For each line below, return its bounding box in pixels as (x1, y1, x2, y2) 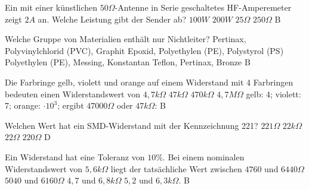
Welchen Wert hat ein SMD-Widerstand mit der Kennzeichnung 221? (5, 119, 258, 131)
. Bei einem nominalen (162, 150, 245, 163)
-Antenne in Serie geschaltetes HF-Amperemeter (115, 1, 292, 13)
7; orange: (5, 99, 41, 112)
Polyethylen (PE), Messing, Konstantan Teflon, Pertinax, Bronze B (5, 56, 251, 68)
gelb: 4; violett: (246, 87, 301, 100)
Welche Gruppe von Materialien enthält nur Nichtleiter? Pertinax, (5, 33, 246, 45)
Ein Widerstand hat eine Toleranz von (5, 150, 145, 163)
